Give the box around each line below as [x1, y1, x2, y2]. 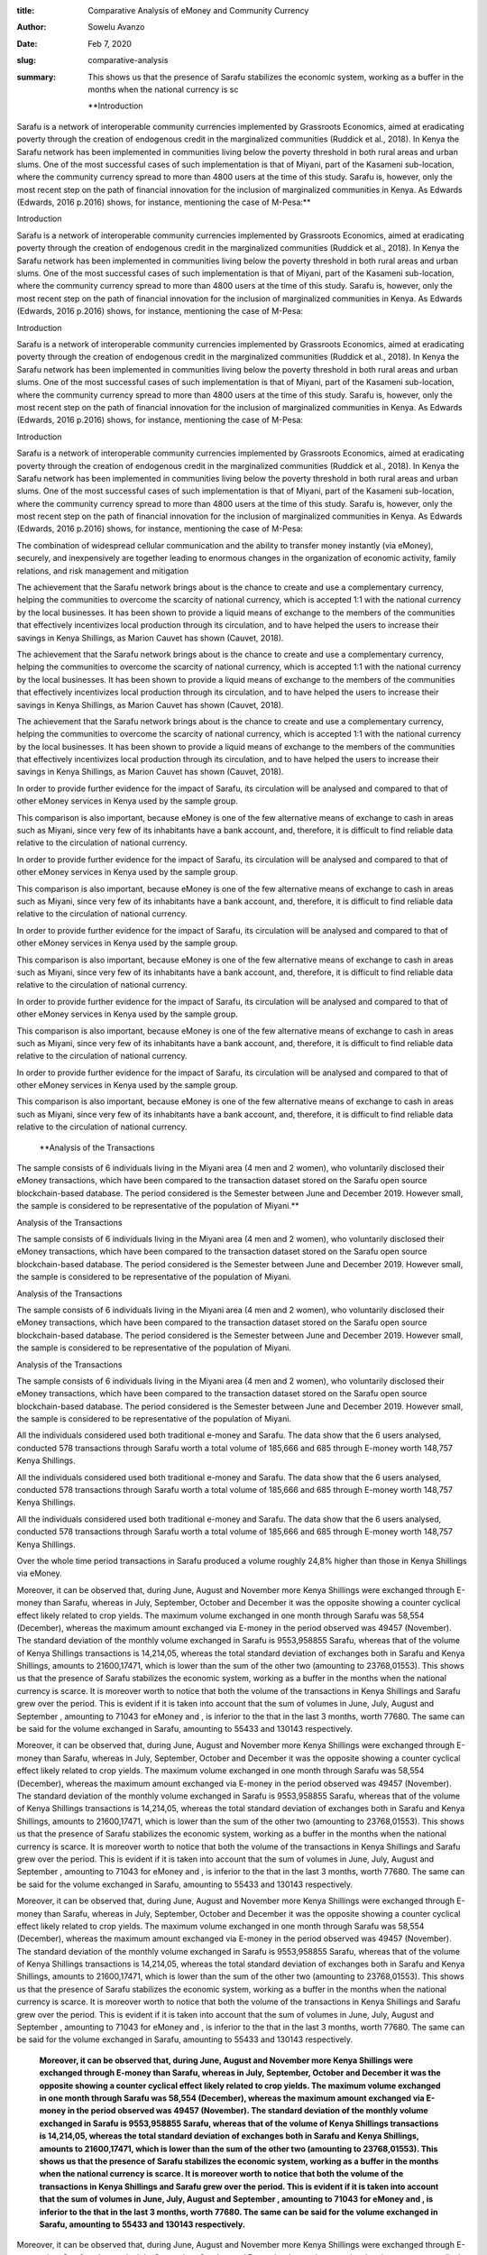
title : [16, 5, 35, 15]
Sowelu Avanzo [87, 22, 145, 32]
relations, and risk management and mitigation [16, 565, 189, 576]
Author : [16, 22, 47, 32]
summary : [16, 71, 57, 82]
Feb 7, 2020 [87, 38, 133, 49]
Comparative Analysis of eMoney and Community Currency [87, 5, 309, 15]
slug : [16, 55, 36, 66]
